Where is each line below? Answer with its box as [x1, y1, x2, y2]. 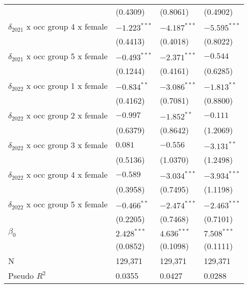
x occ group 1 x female [26, 80, 108, 91]
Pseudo [8, 270, 34, 282]
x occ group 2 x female [26, 109, 108, 121]
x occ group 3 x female [26, 139, 108, 151]
